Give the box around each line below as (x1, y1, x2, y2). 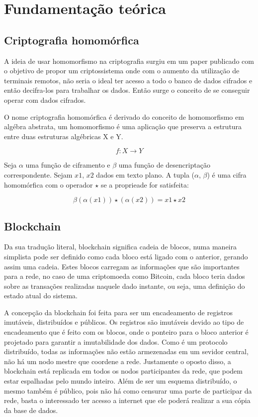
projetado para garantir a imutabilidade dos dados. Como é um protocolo (4, 336, 228, 347)
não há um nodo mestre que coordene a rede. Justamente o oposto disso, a (4, 356, 231, 366)
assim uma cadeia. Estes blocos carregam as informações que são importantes (4, 261, 240, 271)
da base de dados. (4, 405, 58, 415)
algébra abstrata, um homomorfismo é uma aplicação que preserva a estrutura (4, 121, 242, 132)
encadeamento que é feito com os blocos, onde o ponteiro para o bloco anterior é (4, 327, 249, 337)
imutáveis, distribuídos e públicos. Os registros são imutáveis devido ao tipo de (4, 317, 244, 327)
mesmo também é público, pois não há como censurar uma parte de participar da (4, 385, 252, 396)
